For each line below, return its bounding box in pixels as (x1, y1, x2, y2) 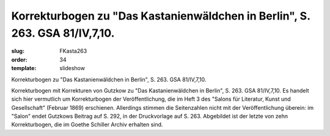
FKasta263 (59, 48, 87, 55)
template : (11, 65, 37, 72)
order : (11, 55, 28, 63)
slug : (11, 48, 24, 55)
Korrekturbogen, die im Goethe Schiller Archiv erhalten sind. (11, 121, 163, 128)
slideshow (59, 65, 86, 72)
